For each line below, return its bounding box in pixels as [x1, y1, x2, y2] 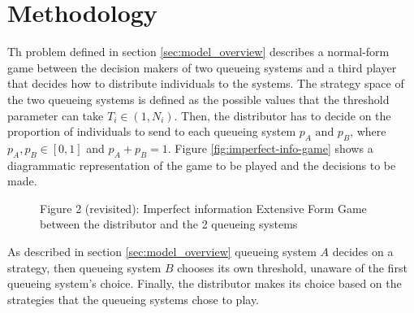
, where [350, 123, 386, 140]
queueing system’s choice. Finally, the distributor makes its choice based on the [7, 275, 402, 292]
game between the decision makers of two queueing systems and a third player [7, 59, 397, 76]
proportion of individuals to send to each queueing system [7, 123, 296, 140]
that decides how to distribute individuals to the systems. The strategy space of [7, 75, 404, 92]
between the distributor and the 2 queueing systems [40, 215, 298, 233]
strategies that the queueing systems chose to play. [7, 290, 260, 307]
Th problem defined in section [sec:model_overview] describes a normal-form [7, 43, 390, 60]
